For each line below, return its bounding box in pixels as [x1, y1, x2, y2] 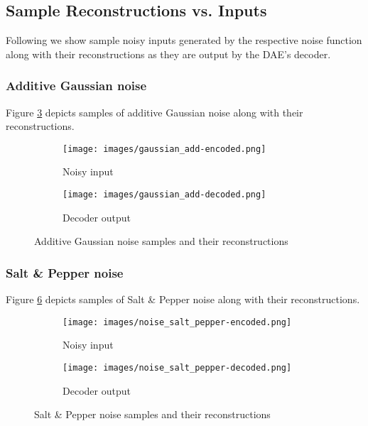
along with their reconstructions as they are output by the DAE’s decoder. [6, 46, 331, 61]
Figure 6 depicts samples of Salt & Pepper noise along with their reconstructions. [6, 292, 360, 307]
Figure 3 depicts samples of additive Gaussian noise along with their [6, 104, 303, 119]
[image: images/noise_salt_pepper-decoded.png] [63, 362, 292, 373]
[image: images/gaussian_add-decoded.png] [63, 190, 266, 200]
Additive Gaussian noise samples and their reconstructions [34, 234, 288, 248]
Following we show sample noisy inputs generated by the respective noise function [6, 33, 362, 48]
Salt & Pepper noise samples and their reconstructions [34, 407, 271, 422]
